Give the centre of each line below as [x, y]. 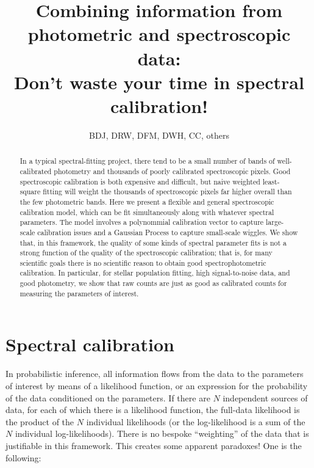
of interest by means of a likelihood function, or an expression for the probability [157, 385]
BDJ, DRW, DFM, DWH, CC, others [159, 135]
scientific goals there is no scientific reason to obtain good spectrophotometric [143, 262]
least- [271, 181]
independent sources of [265, 397]
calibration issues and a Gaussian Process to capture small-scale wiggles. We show [168, 232]
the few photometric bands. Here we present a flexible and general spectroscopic [147, 201]
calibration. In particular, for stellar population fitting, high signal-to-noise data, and [155, 273]
